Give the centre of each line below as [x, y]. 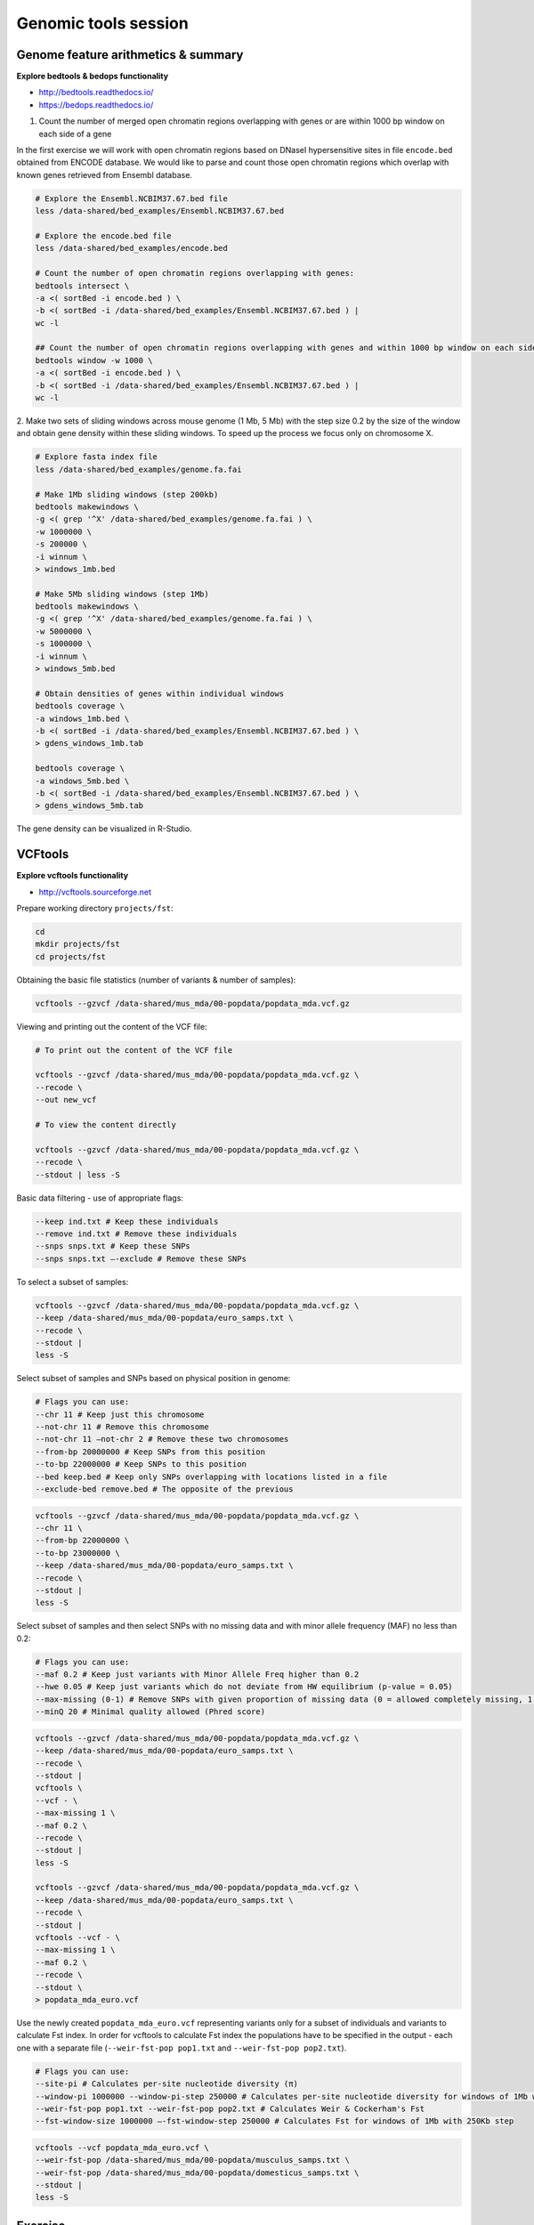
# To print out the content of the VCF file [134, 1050]
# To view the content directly [106, 1125]
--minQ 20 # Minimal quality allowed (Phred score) [150, 1712]
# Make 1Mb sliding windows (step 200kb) [127, 494]
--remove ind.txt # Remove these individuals [136, 1234]
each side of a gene [75, 133]
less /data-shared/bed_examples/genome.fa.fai [138, 469]
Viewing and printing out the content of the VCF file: [112, 1026]
